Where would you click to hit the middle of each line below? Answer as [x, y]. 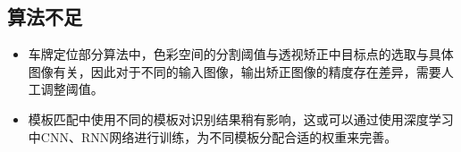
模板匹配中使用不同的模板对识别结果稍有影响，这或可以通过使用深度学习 [241, 118]
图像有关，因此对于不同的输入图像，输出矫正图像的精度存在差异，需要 [235, 71]
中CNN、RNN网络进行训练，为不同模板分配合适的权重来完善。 [213, 136]
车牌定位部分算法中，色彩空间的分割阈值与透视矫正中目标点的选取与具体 [241, 54]
